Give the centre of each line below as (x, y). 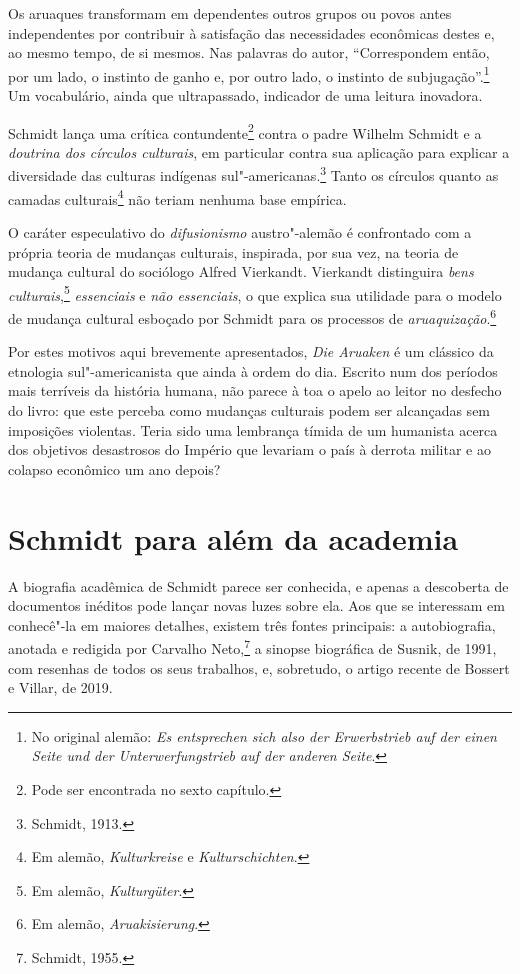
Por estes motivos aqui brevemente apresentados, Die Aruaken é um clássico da (251, 351)
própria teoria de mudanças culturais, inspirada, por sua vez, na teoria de (233, 251)
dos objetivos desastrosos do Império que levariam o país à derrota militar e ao (249, 449)
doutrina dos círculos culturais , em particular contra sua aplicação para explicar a (259, 151)
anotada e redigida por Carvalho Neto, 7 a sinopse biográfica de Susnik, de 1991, (252, 646)
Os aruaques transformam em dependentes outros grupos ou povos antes (230, 13)
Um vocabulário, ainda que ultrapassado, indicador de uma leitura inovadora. (245, 95)
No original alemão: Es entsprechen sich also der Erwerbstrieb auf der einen (264, 735)
